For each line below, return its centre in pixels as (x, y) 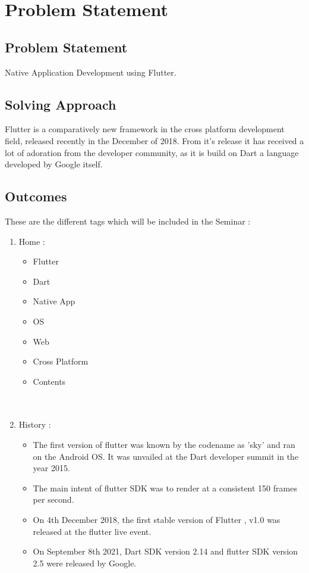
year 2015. (51, 468)
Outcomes (36, 196)
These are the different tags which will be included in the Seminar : (128, 221)
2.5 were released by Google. (85, 563)
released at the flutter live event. (92, 531)
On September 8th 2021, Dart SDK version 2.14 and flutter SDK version (165, 551)
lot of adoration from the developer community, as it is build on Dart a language (152, 152)
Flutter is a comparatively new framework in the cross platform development (145, 129)
